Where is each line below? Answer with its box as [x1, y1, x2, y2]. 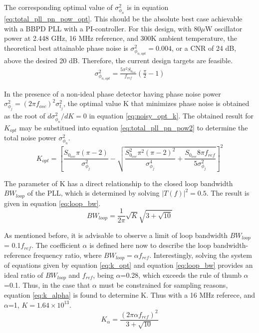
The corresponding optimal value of [4, 2, 113, 12]
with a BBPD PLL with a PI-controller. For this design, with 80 [4, 23, 201, 33]
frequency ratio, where [33, 249, 102, 260]
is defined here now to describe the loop [89, 240, 211, 250]
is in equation [127, 2, 169, 12]
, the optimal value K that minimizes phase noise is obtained [63, 98, 250, 109]
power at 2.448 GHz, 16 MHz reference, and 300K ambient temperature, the [4, 33, 237, 43]
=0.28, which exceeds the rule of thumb [120, 269, 242, 280]
